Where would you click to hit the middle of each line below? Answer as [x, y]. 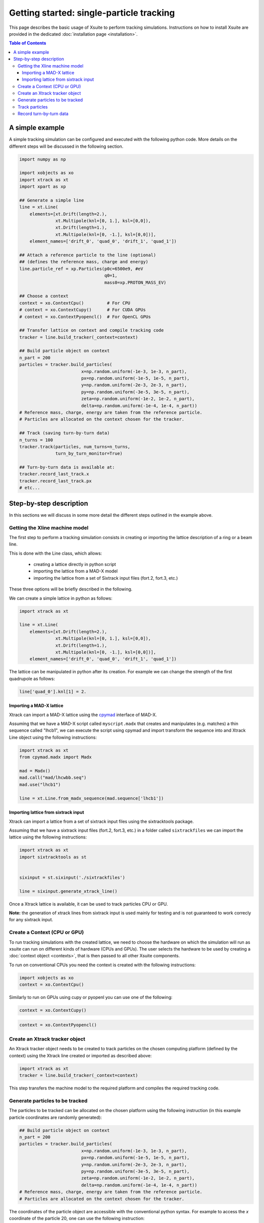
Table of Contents [28, 43]
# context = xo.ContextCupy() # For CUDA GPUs [83, 310]
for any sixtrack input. [31, 920]
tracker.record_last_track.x [54, 474]
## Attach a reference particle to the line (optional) [88, 255]
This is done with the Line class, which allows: [55, 553]
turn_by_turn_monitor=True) [89, 453]
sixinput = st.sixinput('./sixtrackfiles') [72, 877]
